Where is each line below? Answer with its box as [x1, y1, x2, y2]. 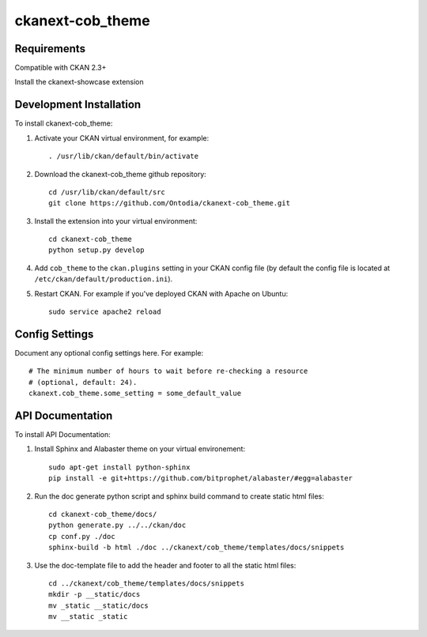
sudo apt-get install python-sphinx [48, 462, 191, 472]
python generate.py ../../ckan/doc [48, 521, 187, 530]
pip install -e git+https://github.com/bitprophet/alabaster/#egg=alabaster [48, 474, 353, 483]
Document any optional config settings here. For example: [14, 348, 204, 357]
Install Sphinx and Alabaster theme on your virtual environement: [34, 444, 245, 454]
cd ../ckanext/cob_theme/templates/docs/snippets [48, 579, 245, 588]
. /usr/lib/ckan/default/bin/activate [48, 152, 199, 161]
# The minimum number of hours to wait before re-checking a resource [28, 367, 308, 375]
